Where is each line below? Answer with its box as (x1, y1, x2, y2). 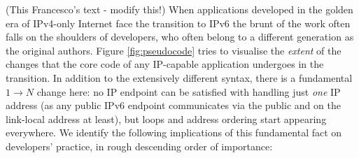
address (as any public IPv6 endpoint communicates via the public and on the (6, 98, 341, 113)
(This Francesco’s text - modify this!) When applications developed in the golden (6, 2, 353, 16)
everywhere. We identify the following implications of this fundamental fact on (6, 125, 342, 140)
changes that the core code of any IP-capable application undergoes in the (6, 57, 324, 71)
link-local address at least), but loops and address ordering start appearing (6, 111, 327, 126)
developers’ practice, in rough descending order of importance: (6, 138, 273, 153)
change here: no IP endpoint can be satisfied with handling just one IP (36, 84, 341, 99)
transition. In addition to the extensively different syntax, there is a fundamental (6, 70, 353, 85)
